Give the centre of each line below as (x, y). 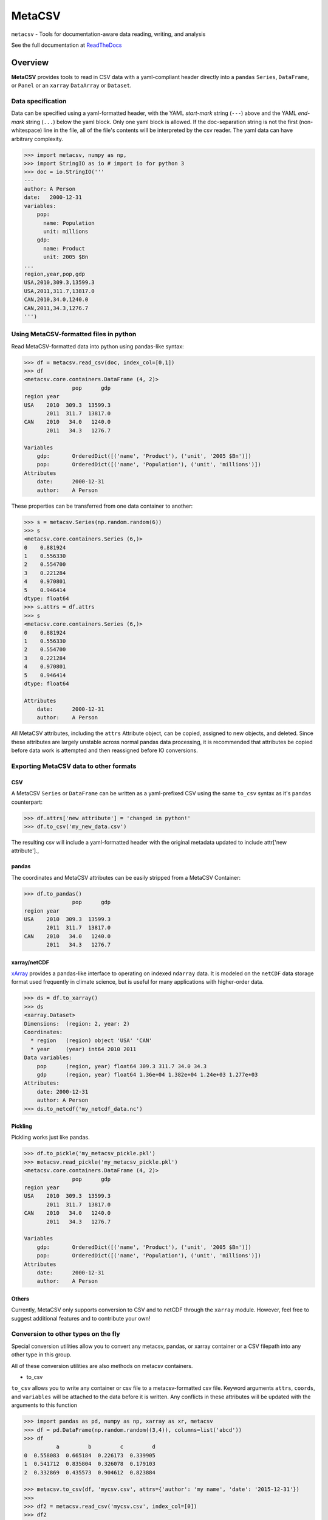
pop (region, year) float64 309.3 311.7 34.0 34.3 (122, 1066)
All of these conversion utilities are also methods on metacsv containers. (102, 1366)
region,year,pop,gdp (54, 274)
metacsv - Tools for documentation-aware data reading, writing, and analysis (108, 34)
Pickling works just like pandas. (51, 1138)
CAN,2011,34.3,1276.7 (56, 308)
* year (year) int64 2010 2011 (84, 1049)
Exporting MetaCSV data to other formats (74, 766)
